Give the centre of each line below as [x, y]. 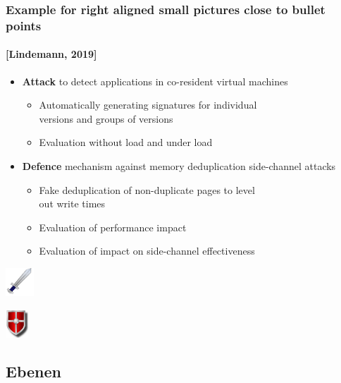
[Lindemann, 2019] [51, 54]
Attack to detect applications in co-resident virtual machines [155, 81]
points [24, 25]
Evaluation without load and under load [126, 142]
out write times [72, 203]
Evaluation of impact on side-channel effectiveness [147, 251]
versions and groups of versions [106, 118]
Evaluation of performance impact [113, 227]
